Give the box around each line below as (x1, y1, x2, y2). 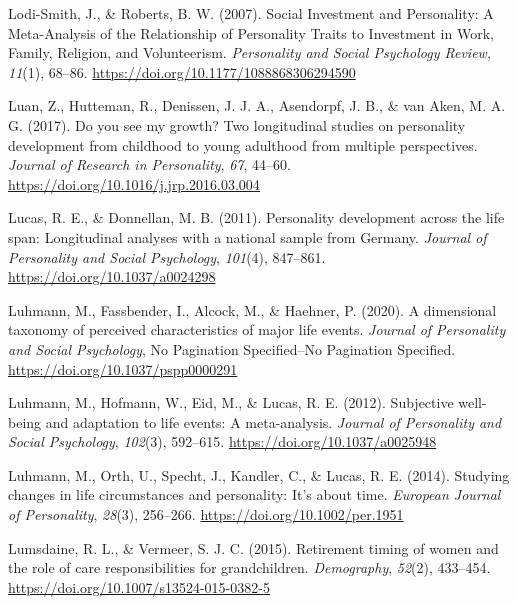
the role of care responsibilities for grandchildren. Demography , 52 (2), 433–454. (8, 557, 491, 578)
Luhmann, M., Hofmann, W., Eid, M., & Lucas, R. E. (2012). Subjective (8, 392, 454, 413)
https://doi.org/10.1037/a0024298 (8, 266, 216, 287)
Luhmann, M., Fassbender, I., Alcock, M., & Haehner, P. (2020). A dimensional (8, 299, 497, 320)
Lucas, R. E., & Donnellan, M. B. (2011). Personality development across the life (8, 207, 505, 228)
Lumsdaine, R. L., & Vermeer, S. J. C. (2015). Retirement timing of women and (8, 537, 499, 558)
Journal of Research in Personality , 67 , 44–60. (8, 154, 291, 175)
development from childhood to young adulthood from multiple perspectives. (8, 134, 478, 155)
